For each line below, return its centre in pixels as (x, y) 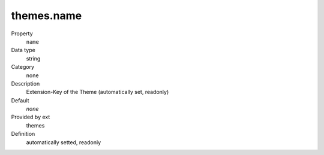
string (33, 58)
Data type (23, 50)
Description (25, 83)
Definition (23, 134)
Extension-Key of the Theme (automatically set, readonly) (97, 92)
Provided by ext (31, 117)
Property (22, 34)
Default (20, 100)
